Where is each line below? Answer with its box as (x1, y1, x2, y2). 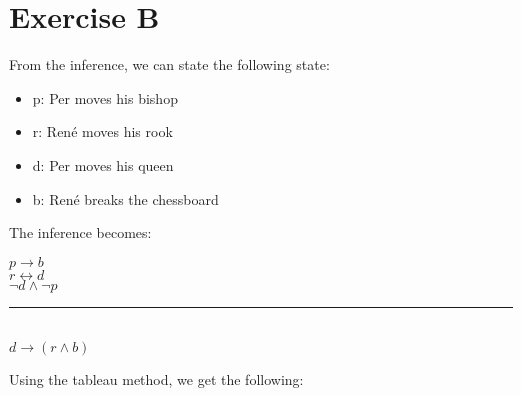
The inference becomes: (9, 222, 152, 243)
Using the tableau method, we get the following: (9, 369, 304, 390)
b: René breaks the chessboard (32, 188, 219, 209)
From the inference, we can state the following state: (9, 54, 330, 75)
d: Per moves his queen (32, 154, 174, 175)
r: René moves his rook (32, 121, 173, 142)
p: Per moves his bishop (32, 87, 178, 108)
